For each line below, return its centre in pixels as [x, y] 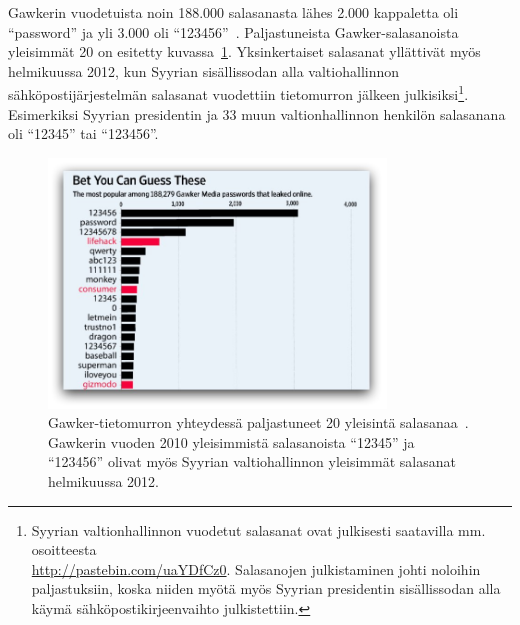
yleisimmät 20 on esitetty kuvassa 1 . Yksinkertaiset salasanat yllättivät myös [244, 51]
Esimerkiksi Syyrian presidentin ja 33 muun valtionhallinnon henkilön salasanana [257, 113]
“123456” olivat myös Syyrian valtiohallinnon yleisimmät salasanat [252, 461]
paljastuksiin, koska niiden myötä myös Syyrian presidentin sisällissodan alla [266, 588]
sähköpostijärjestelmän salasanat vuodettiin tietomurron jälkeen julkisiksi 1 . [238, 93]
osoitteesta [64, 549]
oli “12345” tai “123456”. [83, 133]
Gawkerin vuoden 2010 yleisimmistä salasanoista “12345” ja [231, 441]
